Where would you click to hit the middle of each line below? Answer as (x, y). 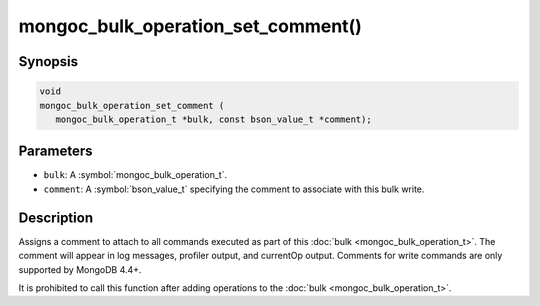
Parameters (55, 151)
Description (56, 217)
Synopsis (48, 61)
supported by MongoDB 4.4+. (80, 269)
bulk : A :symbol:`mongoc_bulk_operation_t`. (135, 175)
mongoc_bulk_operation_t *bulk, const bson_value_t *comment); (213, 119)
